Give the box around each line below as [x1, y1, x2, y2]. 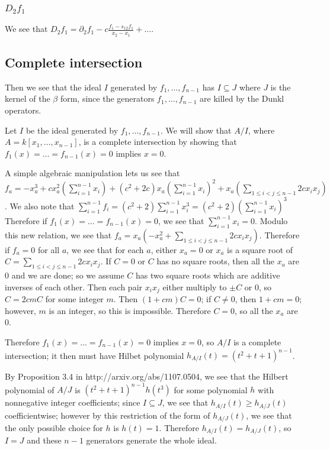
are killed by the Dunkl [200, 92, 284, 105]
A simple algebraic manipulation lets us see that [5, 167, 180, 179]
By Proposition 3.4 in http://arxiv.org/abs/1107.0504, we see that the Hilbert [5, 370, 289, 383]
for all [38, 243, 60, 255]
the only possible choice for [5, 422, 103, 434]
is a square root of [227, 243, 293, 255]
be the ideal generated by [25, 124, 118, 136]
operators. [5, 103, 41, 116]
